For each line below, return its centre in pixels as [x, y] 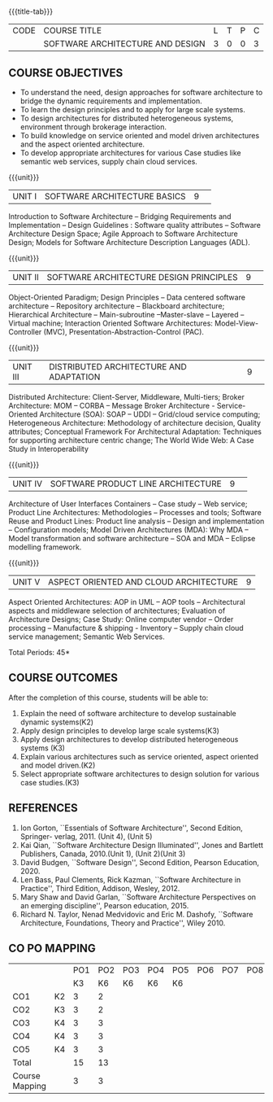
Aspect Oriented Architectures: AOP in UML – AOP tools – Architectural [127, 602]
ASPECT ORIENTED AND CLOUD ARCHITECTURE [143, 582]
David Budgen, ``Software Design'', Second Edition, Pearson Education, [140, 862]
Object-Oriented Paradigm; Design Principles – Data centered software [127, 297]
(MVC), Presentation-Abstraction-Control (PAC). [124, 332]
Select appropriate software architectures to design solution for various [140, 774]
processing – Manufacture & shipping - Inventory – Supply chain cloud [126, 628]
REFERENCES [43, 808]
